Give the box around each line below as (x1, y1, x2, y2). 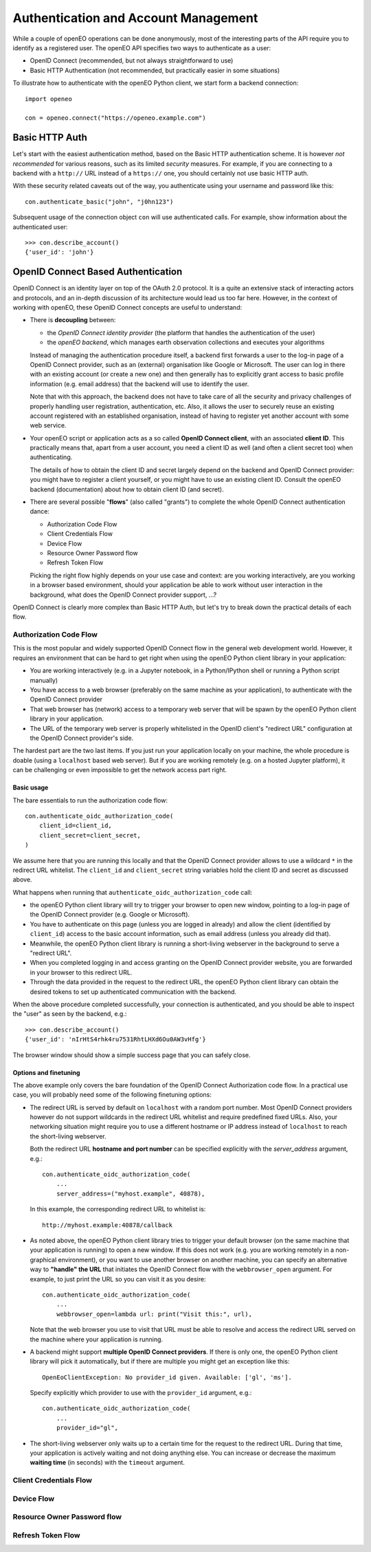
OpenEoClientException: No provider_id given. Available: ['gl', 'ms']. (42, 1373, 292, 1381)
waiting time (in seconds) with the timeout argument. (30, 1458, 185, 1467)
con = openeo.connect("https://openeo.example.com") (25, 114, 206, 122)
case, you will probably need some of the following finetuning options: (12, 1091, 212, 1099)
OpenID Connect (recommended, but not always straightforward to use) (30, 56, 234, 65)
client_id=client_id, (38, 822, 113, 829)
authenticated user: (12, 222, 68, 231)
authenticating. (30, 453, 73, 461)
